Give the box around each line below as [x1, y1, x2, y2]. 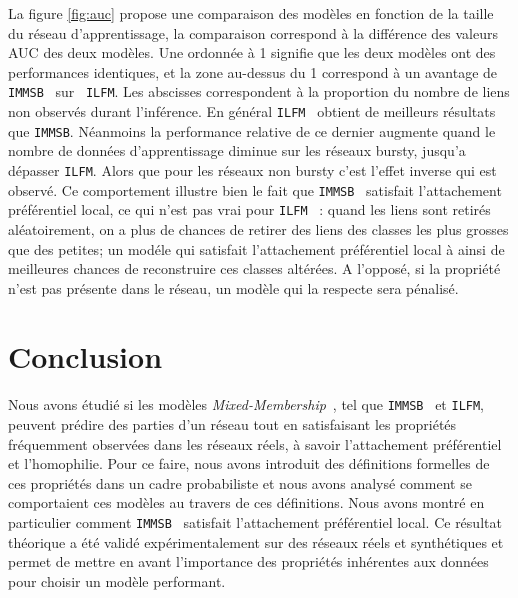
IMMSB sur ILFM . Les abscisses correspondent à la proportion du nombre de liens [8, 81, 510, 102]
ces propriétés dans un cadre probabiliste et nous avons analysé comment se [8, 472, 472, 493]
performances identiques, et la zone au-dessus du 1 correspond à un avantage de [8, 61, 498, 82]
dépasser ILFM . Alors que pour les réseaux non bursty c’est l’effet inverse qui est [8, 159, 497, 180]
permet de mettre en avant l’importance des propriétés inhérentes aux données [8, 551, 489, 572]
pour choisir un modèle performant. [8, 570, 226, 591]
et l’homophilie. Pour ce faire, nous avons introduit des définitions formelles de [8, 453, 490, 474]
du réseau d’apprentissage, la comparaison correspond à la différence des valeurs [8, 22, 499, 43]
